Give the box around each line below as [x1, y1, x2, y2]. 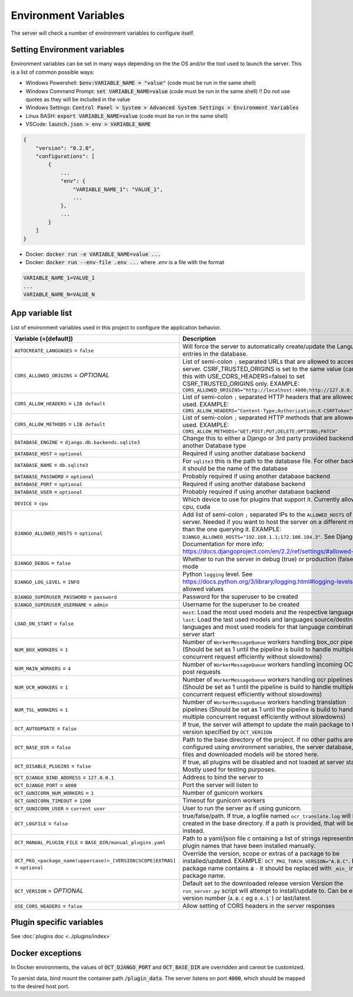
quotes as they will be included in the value [25, 96, 131, 103]
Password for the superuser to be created [182, 593, 298, 601]
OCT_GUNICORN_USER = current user [14, 804, 106, 812]
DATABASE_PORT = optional [14, 479, 82, 488]
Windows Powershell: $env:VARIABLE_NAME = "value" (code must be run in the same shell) [25, 80, 256, 87]
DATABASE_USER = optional [14, 487, 82, 495]
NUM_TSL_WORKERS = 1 [14, 705, 68, 713]
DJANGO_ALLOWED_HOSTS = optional [14, 528, 103, 537]
